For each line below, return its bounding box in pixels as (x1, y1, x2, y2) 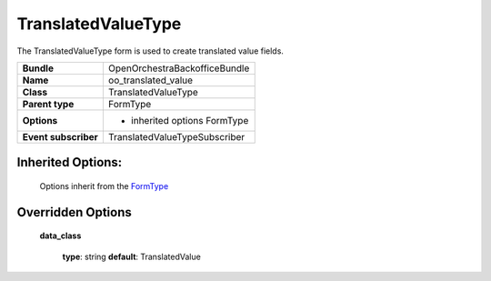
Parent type (22, 97, 75, 110)
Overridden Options (16, 205, 132, 220)
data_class (39, 230, 82, 241)
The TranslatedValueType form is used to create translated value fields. (16, 45, 284, 56)
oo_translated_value (107, 74, 194, 86)
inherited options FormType (130, 114, 249, 126)
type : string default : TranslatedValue (62, 251, 202, 262)
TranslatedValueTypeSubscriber (107, 130, 245, 143)
